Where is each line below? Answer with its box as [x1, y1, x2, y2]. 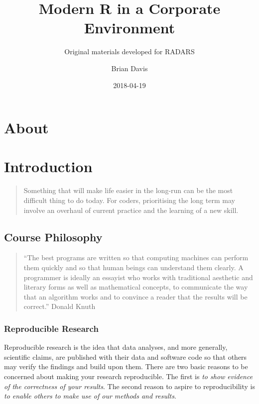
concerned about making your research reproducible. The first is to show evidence [4, 371, 253, 381]
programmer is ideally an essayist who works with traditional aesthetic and [23, 272, 253, 282]
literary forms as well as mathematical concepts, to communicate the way [23, 282, 248, 292]
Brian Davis [111, 63, 148, 73]
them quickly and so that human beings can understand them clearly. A [23, 262, 244, 272]
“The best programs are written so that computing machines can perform [23, 252, 249, 263]
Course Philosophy [4, 229, 103, 244]
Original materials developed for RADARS [64, 46, 195, 57]
